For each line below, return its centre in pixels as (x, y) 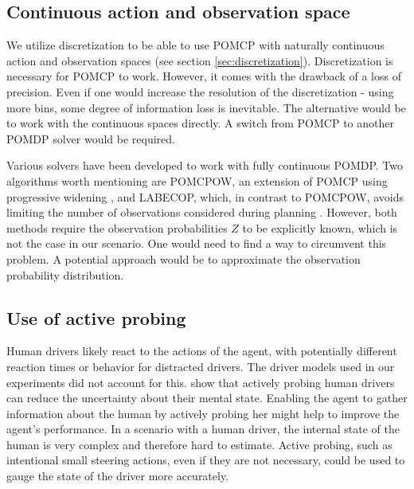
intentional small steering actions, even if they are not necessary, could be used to (206, 460)
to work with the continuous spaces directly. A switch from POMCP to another (200, 123)
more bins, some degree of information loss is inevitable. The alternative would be (206, 107)
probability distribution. (65, 274)
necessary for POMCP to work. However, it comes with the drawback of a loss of (204, 76)
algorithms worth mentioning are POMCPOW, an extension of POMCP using (197, 180)
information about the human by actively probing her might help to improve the (203, 413)
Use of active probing (96, 317)
